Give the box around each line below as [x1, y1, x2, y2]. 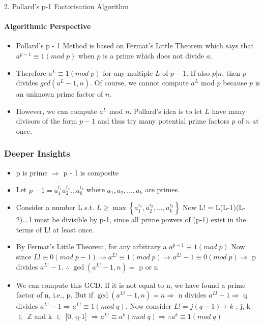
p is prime [16, 167, 48, 178]
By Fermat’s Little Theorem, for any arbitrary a [16, 241, 167, 252]
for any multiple [103, 67, 153, 78]
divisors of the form [16, 115, 77, 126]
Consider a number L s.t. [16, 202, 95, 213]
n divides [178, 289, 207, 300]
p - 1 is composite [63, 167, 119, 178]
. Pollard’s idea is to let [129, 105, 202, 116]
